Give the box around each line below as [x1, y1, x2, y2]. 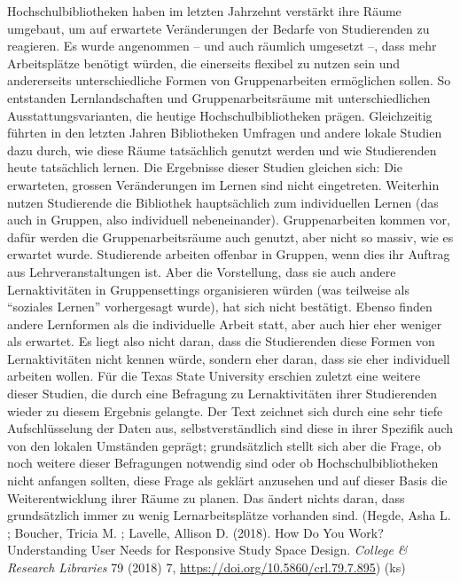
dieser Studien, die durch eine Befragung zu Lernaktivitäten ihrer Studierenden [7, 384, 437, 403]
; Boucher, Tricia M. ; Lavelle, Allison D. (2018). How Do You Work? [7, 523, 384, 541]
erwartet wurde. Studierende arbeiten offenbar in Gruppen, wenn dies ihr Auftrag [7, 245, 450, 264]
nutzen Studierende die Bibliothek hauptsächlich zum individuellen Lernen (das [7, 193, 439, 211]
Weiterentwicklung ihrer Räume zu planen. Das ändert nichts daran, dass [7, 488, 405, 507]
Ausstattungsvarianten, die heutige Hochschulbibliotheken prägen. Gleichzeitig [7, 106, 433, 124]
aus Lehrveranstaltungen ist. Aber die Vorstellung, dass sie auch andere [7, 262, 396, 280]
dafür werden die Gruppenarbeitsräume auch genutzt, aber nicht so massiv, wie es [7, 227, 454, 246]
